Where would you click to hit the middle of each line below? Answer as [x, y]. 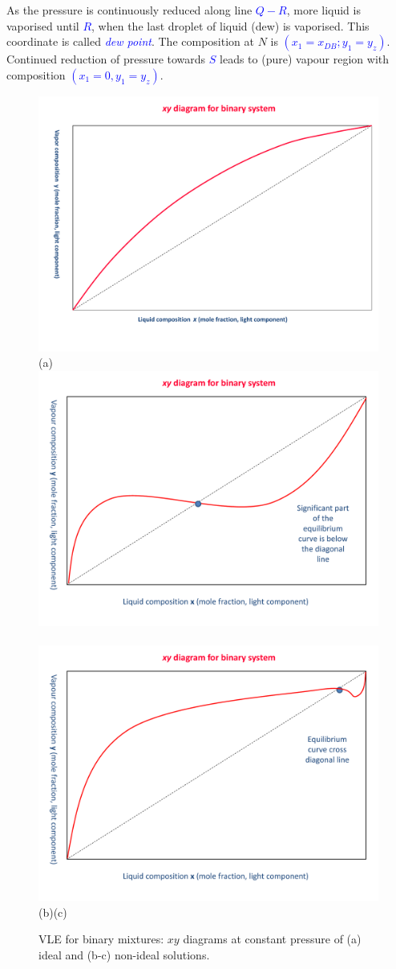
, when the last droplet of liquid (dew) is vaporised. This [230, 25]
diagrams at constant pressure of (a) [272, 939]
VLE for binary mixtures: [101, 939]
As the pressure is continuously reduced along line [129, 10]
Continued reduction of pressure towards [106, 59]
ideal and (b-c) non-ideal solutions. [124, 954]
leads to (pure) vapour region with [305, 59]
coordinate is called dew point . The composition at [130, 41]
